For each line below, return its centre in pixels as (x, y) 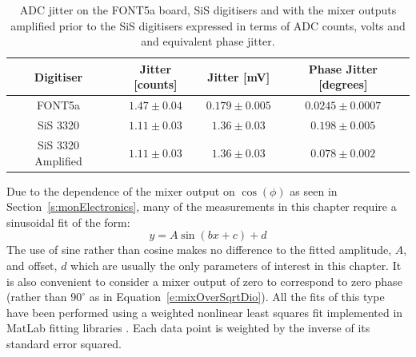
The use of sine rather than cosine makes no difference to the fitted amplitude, (199, 250)
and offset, (32, 265)
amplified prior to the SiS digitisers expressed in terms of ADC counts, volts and (208, 25)
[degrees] (343, 84)
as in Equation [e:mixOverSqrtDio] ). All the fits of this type (237, 297)
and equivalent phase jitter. (208, 41)
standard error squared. (64, 343)
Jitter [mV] (239, 76)
